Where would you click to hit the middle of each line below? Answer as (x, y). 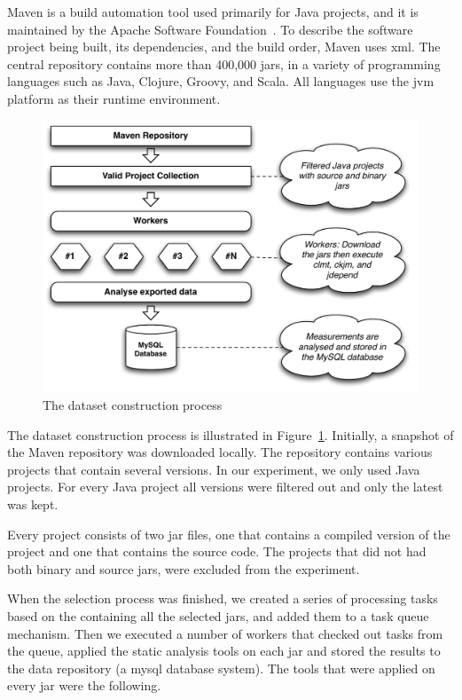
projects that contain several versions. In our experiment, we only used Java (214, 469)
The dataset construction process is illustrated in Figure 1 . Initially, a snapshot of (231, 434)
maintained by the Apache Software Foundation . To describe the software (210, 29)
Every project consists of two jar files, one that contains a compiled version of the (229, 534)
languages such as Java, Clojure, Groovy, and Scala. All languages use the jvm (221, 81)
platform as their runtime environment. (114, 98)
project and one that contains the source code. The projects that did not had (217, 551)
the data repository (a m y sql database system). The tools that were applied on (221, 668)
